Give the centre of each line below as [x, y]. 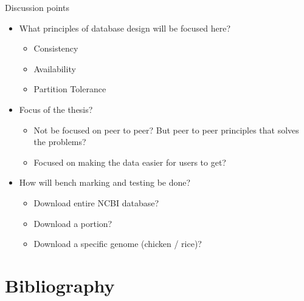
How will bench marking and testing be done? [105, 182]
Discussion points [37, 7]
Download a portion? [73, 223]
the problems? [60, 142]
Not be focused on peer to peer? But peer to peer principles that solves [166, 130]
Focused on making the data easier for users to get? [130, 162]
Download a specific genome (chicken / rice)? [118, 244]
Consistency [56, 48]
